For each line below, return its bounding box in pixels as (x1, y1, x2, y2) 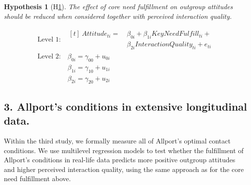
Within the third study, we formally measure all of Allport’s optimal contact (4, 135, 231, 145)
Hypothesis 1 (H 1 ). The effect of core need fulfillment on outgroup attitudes (4, 1, 233, 11)
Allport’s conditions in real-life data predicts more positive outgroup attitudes (4, 155, 236, 165)
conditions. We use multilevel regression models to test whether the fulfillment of (4, 145, 244, 155)
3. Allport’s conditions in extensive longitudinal (4, 99, 247, 114)
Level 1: (37, 36, 61, 43)
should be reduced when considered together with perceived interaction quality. (4, 11, 232, 21)
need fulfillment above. (4, 173, 71, 184)
